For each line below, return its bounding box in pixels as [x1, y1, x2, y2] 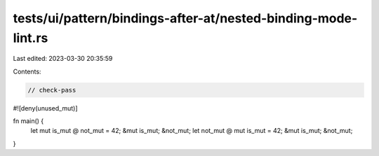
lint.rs [13, 30, 48, 45]
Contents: [13, 67, 41, 76]
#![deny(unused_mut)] [13, 104, 78, 112]
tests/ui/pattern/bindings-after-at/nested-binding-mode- [13, 10, 358, 26]
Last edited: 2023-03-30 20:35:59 [13, 55, 113, 63]
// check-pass [27, 86, 77, 94]
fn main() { [13, 117, 44, 125]
